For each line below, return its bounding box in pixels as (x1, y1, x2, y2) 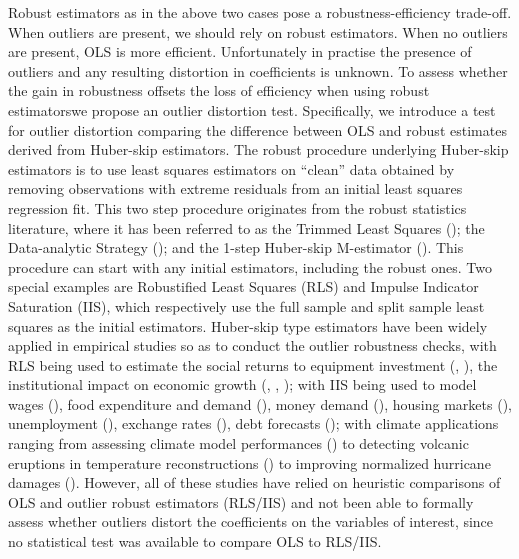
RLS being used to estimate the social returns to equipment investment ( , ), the (8, 354, 498, 375)
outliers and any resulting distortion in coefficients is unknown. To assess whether (8, 60, 508, 81)
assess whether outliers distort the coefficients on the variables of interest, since (8, 511, 494, 532)
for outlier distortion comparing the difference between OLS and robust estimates (8, 119, 507, 140)
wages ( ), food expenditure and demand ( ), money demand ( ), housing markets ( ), (8, 393, 512, 414)
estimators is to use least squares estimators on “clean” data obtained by (8, 158, 455, 179)
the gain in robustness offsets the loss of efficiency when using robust (8, 80, 430, 101)
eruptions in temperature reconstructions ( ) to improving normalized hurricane (8, 452, 491, 473)
